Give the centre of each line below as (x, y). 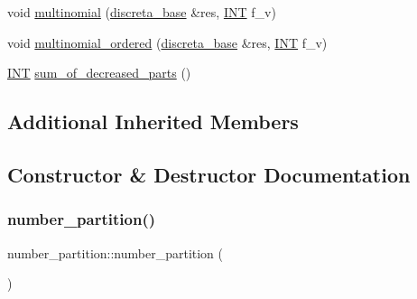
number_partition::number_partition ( (116, 252)
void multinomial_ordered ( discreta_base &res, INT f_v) (167, 42)
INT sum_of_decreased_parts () (99, 73)
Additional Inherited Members (153, 121)
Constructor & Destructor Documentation (209, 174)
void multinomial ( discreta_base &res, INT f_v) (142, 12)
